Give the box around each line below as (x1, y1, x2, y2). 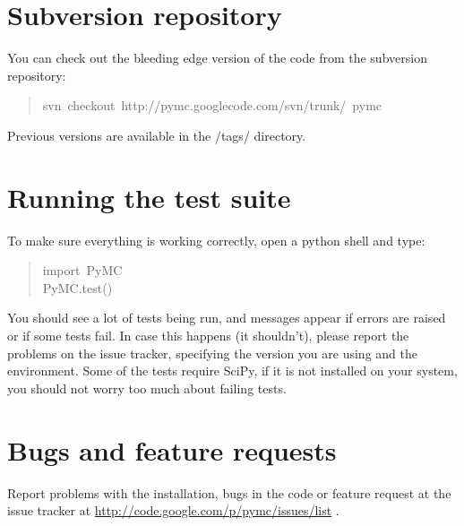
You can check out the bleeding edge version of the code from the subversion (7, 48, 427, 67)
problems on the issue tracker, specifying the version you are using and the (7, 343, 417, 362)
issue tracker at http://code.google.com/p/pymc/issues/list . (7, 501, 339, 520)
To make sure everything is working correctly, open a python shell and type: (7, 230, 425, 249)
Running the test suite (7, 178, 291, 215)
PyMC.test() (42, 278, 113, 297)
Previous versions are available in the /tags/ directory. (7, 125, 306, 144)
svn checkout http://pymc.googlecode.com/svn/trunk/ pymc (42, 96, 382, 115)
